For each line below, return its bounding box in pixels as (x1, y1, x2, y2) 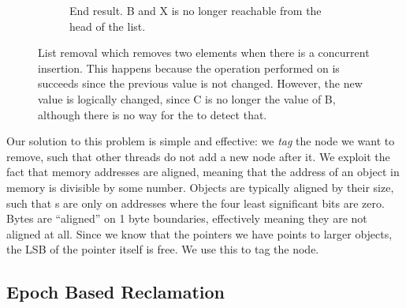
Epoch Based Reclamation (6, 280, 225, 304)
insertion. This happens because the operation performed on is (38, 59, 340, 76)
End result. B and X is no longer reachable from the (69, 2, 322, 18)
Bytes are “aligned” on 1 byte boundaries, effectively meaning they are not (6, 210, 367, 227)
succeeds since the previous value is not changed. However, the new (38, 75, 363, 92)
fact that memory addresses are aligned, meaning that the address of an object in (6, 163, 400, 180)
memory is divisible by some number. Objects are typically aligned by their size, (6, 178, 394, 195)
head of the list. (69, 17, 146, 34)
